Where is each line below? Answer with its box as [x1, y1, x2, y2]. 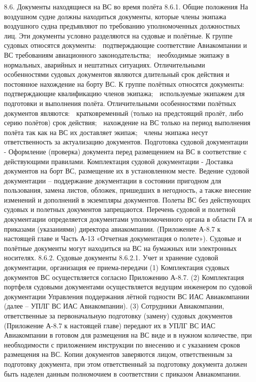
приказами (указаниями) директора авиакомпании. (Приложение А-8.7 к [4, 223, 221, 234]
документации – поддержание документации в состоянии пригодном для [4, 175, 222, 185]
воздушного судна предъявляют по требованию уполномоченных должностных [4, 21, 240, 31]
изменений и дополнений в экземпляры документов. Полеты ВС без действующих [4, 194, 251, 205]
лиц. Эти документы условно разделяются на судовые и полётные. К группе [4, 30, 233, 40]
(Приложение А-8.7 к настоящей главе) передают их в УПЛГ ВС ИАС [4, 320, 216, 330]
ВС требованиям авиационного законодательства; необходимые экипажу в [4, 49, 229, 60]
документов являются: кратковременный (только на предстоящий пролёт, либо [4, 107, 244, 118]
